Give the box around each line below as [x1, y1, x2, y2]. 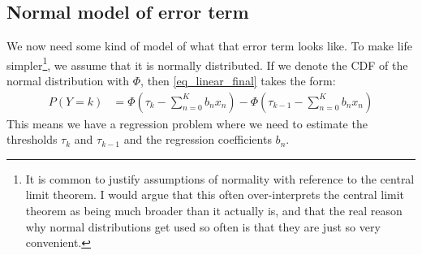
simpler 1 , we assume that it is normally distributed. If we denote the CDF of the [6, 54, 408, 73]
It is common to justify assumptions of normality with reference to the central [25, 170, 415, 187]
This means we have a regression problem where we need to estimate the [6, 115, 368, 132]
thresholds [6, 131, 58, 148]
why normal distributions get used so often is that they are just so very [25, 218, 381, 235]
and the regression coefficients [123, 131, 272, 148]
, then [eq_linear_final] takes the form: [140, 72, 336, 89]
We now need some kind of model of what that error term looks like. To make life [6, 37, 412, 54]
